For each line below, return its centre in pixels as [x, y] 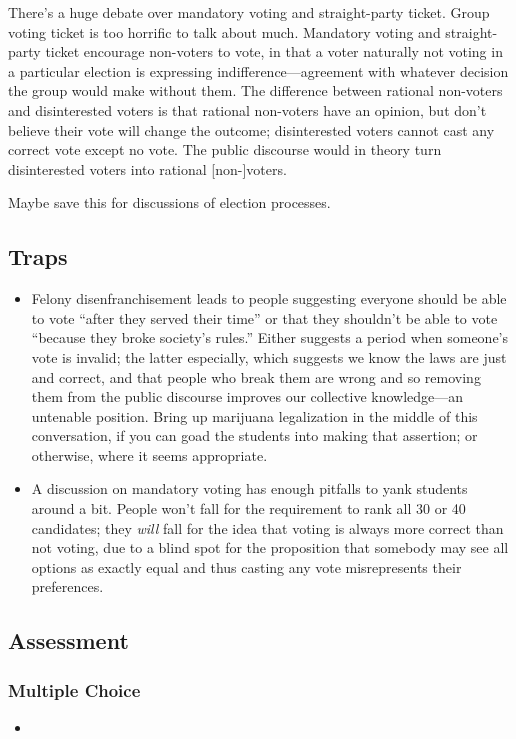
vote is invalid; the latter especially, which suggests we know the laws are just [269, 356]
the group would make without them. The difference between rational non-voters [255, 90]
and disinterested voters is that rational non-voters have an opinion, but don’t [247, 109]
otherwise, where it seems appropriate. [149, 454]
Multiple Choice [74, 689]
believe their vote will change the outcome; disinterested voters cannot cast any [251, 129]
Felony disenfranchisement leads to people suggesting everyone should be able [269, 298]
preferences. [67, 586]
